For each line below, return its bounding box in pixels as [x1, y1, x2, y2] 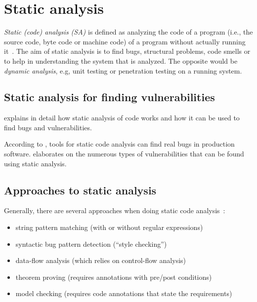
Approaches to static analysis [4, 182, 157, 197]
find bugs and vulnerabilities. [4, 122, 92, 132]
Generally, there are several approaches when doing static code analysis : [4, 205, 225, 216]
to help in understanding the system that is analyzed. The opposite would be [4, 55, 238, 66]
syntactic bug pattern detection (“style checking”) [15, 238, 167, 249]
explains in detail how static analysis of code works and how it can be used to [4, 113, 240, 123]
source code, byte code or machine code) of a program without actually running [4, 36, 246, 46]
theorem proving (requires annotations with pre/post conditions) [15, 271, 212, 282]
